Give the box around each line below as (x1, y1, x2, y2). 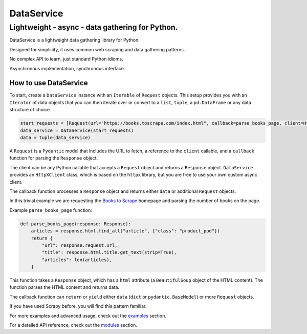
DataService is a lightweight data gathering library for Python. (9, 37, 140, 43)
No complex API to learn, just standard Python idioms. (9, 56, 123, 62)
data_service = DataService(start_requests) (20, 127, 134, 133)
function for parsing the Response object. (9, 155, 98, 161)
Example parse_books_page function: (9, 207, 92, 213)
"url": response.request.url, (41, 242, 118, 248)
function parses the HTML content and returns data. (9, 284, 120, 290)
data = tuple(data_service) (20, 135, 91, 141)
